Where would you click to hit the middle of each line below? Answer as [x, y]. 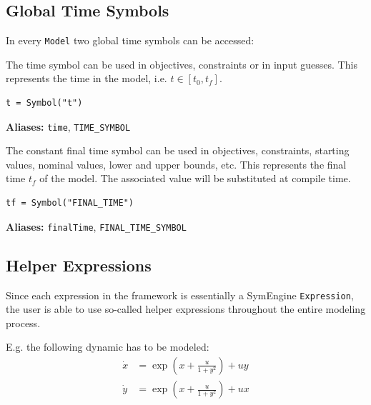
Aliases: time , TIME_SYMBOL [68, 126]
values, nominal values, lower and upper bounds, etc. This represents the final [176, 164]
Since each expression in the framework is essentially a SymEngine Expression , [180, 295]
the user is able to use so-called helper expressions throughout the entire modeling [186, 309]
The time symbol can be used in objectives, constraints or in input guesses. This [182, 64]
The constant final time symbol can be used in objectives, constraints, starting [178, 150]
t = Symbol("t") [44, 103]
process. [23, 322]
